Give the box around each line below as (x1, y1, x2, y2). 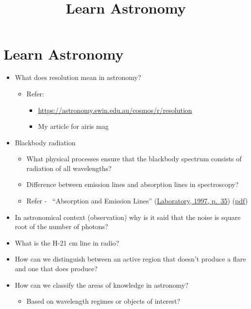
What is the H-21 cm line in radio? (15, 237, 119, 247)
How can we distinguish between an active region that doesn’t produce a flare (15, 254, 246, 264)
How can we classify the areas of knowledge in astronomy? (15, 279, 188, 290)
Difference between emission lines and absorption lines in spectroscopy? (26, 179, 239, 189)
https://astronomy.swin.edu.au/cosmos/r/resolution (38, 105, 192, 115)
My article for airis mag (38, 121, 109, 131)
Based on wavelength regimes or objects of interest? (26, 296, 180, 306)
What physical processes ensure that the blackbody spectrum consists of (26, 154, 242, 164)
